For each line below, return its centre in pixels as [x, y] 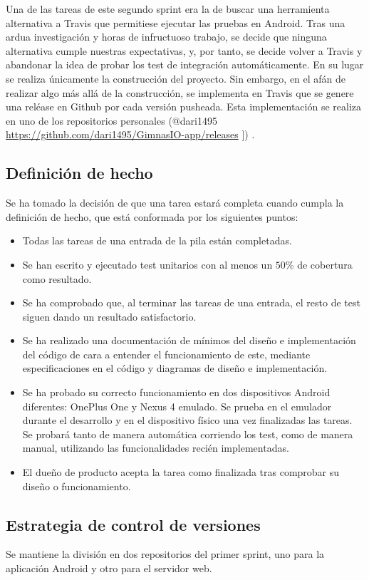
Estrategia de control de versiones [133, 524]
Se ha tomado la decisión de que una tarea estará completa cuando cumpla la [175, 203]
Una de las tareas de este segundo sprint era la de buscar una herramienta [168, 9]
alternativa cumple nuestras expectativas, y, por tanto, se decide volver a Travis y [184, 50]
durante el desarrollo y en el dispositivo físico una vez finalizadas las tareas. [187, 420]
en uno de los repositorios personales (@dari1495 [111, 120]
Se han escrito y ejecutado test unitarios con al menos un [147, 264]
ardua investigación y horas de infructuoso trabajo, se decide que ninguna [166, 37]
